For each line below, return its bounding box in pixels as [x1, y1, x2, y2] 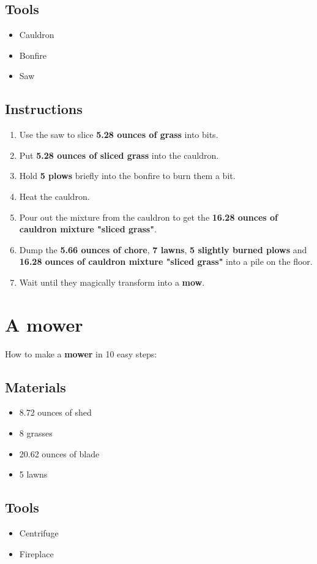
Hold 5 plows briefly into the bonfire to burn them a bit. [19, 169, 236, 182]
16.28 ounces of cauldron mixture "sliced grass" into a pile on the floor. [19, 255, 313, 268]
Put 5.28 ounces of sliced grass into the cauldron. [19, 148, 219, 161]
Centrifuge [19, 527, 59, 539]
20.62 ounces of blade [19, 447, 100, 460]
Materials [5, 377, 66, 396]
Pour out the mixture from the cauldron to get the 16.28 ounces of [19, 210, 278, 223]
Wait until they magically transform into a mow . [19, 275, 205, 288]
